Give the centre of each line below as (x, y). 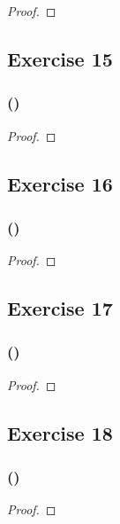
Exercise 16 (60, 183)
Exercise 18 (60, 432)
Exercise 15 (60, 58)
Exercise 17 (60, 308)
